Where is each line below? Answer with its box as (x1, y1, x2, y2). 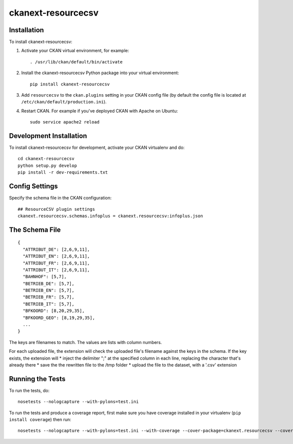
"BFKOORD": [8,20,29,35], (22, 308, 85, 314)
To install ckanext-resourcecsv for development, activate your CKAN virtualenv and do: (9, 144, 185, 151)
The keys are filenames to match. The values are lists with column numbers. (9, 339, 162, 345)
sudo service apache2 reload (30, 120, 100, 125)
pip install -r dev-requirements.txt (18, 170, 108, 175)
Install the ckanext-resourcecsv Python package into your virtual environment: (21, 70, 179, 76)
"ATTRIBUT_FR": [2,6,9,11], (22, 260, 90, 266)
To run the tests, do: (9, 387, 50, 393)
